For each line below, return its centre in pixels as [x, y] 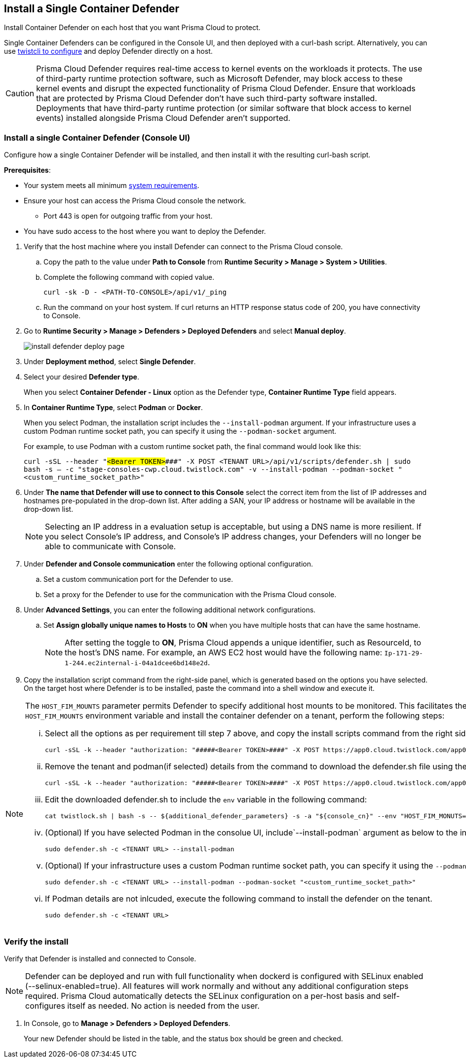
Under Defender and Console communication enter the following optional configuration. [169, 564]
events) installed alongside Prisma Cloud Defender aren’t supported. [163, 118]
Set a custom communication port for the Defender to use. [138, 579]
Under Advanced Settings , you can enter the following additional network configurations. [170, 610]
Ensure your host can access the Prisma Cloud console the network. [135, 201]
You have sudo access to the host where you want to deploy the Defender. [145, 231]
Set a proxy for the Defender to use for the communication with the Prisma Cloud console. [190, 595]
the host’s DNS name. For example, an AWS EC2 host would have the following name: [224, 653]
